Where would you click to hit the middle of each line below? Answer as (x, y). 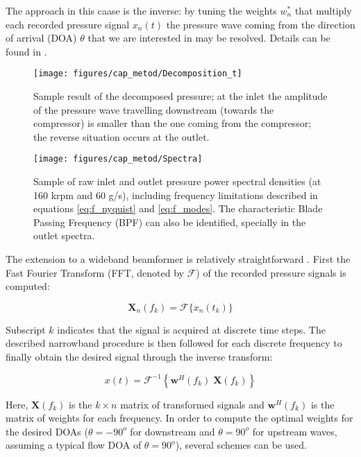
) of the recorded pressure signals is (271, 272)
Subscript (26, 329)
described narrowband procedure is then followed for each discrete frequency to (174, 343)
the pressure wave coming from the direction (261, 24)
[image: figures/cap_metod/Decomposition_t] (138, 74)
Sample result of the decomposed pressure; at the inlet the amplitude (180, 96)
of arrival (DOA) (41, 38)
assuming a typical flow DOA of (74, 445)
